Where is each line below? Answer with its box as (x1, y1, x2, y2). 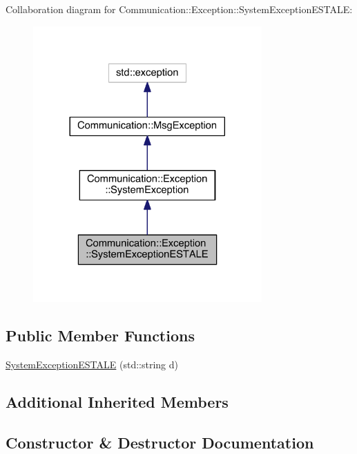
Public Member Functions (6, 325, 195, 346)
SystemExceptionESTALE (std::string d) (6, 357, 178, 372)
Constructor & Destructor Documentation (6, 431, 314, 453)
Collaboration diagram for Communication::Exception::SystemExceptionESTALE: (6, 2, 353, 16)
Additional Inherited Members (6, 391, 229, 413)
